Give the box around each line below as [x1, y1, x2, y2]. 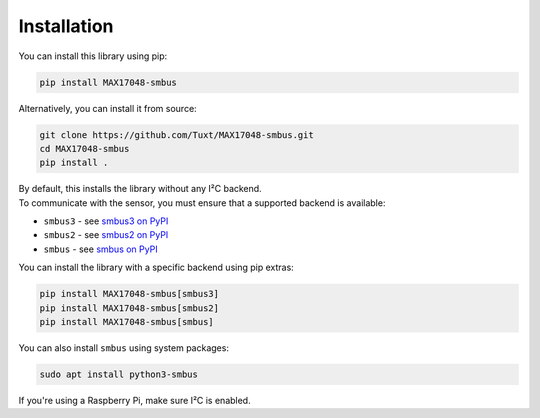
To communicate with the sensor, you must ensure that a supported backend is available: [18, 196, 386, 209]
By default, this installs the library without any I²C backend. [18, 183, 262, 195]
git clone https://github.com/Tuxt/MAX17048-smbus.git [39, 129, 314, 140]
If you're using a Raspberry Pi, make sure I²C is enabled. [18, 394, 251, 406]
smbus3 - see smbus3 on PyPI [43, 215, 169, 227]
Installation [18, 15, 114, 37]
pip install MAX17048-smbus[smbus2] [39, 302, 220, 314]
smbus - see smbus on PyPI [43, 243, 159, 255]
